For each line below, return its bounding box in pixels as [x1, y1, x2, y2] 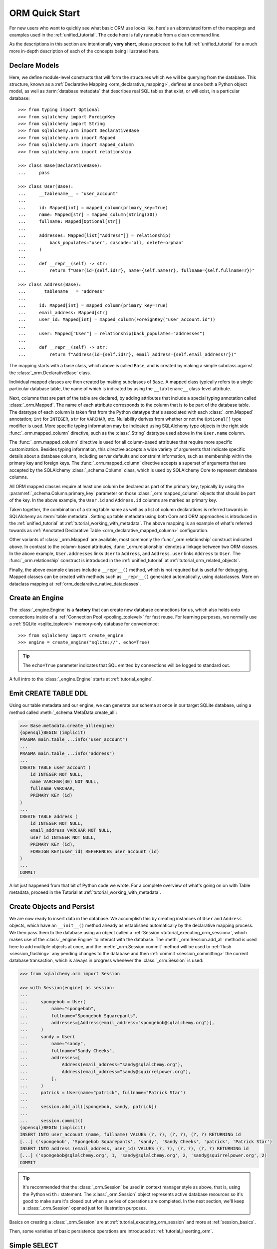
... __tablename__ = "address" [18, 289, 105, 294]
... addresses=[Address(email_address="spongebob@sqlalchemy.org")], [19, 1020, 215, 1026]
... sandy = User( [19, 1034, 75, 1039]
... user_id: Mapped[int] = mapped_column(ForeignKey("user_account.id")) [18, 316, 216, 322]
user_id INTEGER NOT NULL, [30, 834, 97, 840]
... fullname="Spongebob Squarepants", [19, 1013, 138, 1019]
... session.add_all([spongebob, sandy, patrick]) [19, 1104, 157, 1109]
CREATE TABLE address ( [19, 813, 78, 819]
